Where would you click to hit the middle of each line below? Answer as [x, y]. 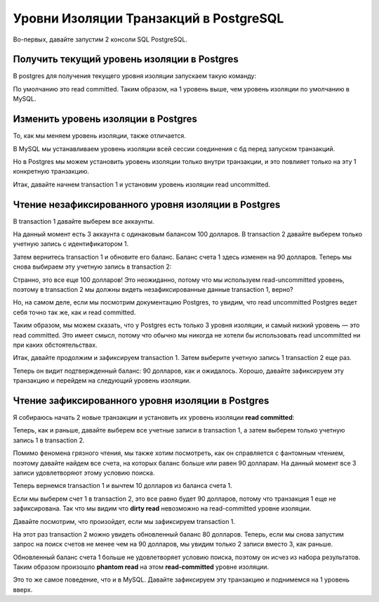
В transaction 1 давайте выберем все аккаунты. [84, 221]
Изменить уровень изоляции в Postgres [105, 119]
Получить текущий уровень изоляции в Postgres [126, 59]
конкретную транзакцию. [51, 172]
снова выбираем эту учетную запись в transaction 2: [92, 267]
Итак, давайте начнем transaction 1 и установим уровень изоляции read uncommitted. [141, 184]
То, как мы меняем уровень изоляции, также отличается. [99, 136]
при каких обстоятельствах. [55, 345]
